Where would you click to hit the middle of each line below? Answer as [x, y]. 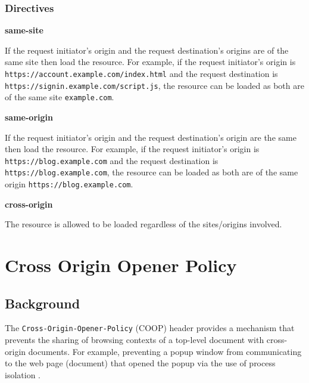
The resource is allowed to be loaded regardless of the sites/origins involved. [143, 224]
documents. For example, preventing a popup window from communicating [165, 351]
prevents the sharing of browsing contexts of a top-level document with [135, 340]
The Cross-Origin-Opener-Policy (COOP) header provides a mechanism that [150, 328]
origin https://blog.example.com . [69, 184]
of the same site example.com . [60, 97]
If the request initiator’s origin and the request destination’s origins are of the [147, 50]
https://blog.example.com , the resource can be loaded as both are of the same [152, 172]
